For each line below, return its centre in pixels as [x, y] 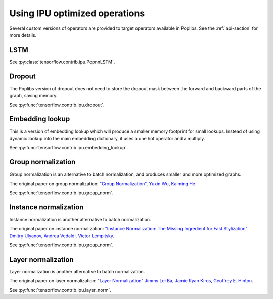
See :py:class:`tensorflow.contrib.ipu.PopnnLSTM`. [62, 62]
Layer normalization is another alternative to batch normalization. [77, 271]
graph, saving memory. [33, 96]
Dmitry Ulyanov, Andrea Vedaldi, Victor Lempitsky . [62, 236]
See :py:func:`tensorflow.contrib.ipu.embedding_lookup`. [69, 148]
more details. [23, 35]
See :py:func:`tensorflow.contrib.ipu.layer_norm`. [60, 290]
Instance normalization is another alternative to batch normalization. [80, 219]
